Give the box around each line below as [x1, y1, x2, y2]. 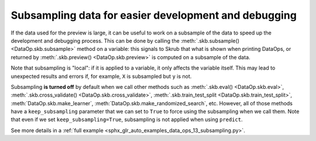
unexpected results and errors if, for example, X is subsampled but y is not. [11, 73, 192, 80]
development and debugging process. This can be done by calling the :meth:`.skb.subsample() [11, 37, 240, 44]
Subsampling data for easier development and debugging [11, 9, 297, 22]
